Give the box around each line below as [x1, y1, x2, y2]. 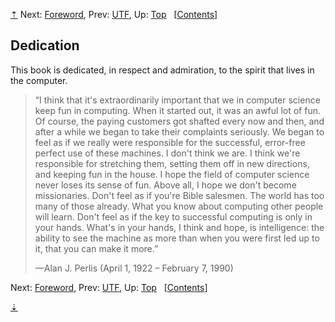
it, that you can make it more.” [34, 242, 159, 254]
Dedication [10, 37, 80, 54]
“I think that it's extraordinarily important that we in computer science [34, 94, 321, 106]
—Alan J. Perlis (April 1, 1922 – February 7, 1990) [34, 262, 234, 274]
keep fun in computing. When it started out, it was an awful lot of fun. [34, 104, 321, 116]
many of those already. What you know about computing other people [34, 200, 324, 212]
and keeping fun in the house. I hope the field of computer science [34, 168, 310, 180]
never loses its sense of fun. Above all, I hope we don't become [34, 179, 297, 191]
